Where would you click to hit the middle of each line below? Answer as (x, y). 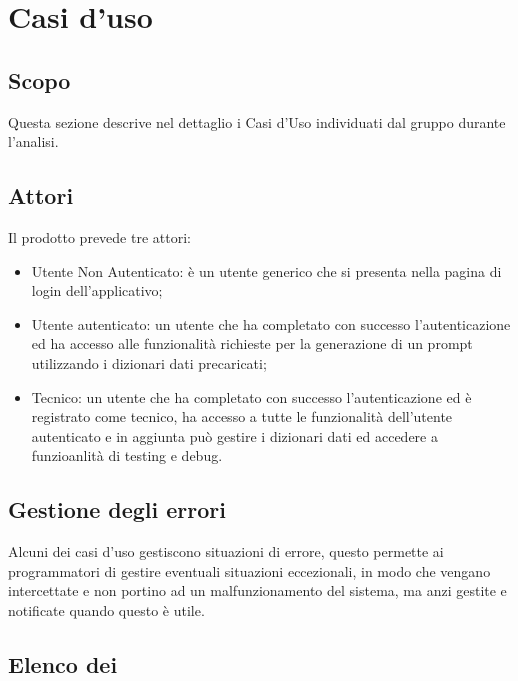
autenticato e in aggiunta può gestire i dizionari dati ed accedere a (234, 435)
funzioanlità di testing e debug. (127, 455)
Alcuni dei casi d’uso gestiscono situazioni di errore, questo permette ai (226, 551)
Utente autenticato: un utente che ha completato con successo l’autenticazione (271, 323)
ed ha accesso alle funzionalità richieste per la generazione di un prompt (252, 343)
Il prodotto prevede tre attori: (99, 236)
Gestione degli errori (117, 509)
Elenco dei (63, 663)
